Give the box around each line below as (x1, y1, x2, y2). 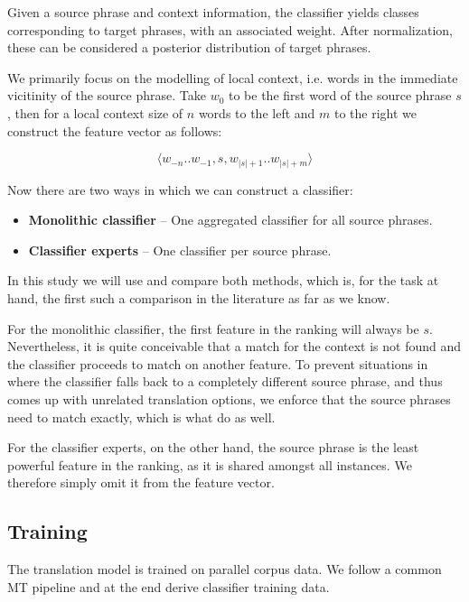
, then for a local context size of (7, 103, 183, 122)
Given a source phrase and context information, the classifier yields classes (7, 3, 419, 21)
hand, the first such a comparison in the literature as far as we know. (7, 289, 390, 308)
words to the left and (198, 103, 315, 122)
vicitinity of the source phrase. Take (7, 86, 206, 105)
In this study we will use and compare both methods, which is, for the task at (7, 271, 439, 290)
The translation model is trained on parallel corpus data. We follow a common (7, 560, 442, 579)
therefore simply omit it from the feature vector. (7, 473, 275, 492)
